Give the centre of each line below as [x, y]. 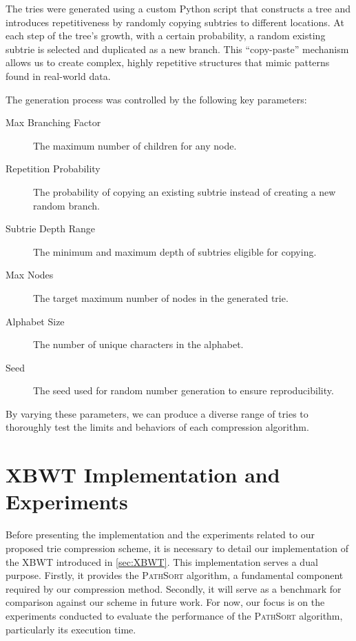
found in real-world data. [58, 75]
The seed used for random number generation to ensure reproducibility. [184, 390]
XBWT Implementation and [143, 475]
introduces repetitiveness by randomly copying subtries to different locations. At [175, 22]
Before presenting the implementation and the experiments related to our [160, 535]
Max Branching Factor [53, 122]
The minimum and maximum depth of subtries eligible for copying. [175, 251]
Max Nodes [30, 275]
